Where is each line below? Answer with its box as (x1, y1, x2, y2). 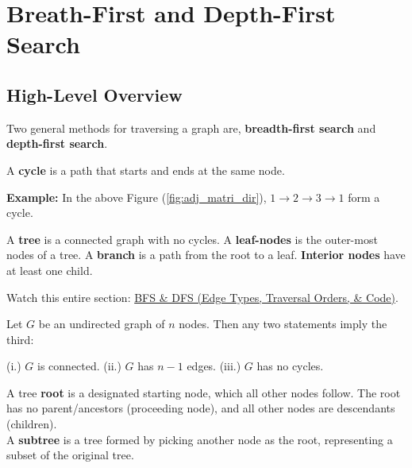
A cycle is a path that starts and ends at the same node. (6, 161, 285, 178)
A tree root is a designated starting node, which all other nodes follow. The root (6, 384, 401, 400)
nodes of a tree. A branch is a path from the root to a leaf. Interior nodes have (6, 246, 406, 263)
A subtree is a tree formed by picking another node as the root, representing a (6, 431, 393, 447)
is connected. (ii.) (37, 358, 121, 374)
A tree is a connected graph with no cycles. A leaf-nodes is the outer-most (6, 230, 378, 247)
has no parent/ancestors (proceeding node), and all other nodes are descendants (6, 400, 395, 416)
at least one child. (6, 261, 93, 278)
